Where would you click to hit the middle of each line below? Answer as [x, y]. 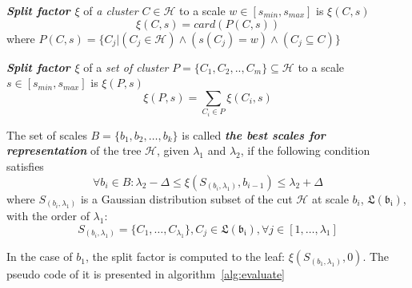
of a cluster [111, 10]
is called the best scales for [254, 134]
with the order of [48, 216]
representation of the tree [74, 150]
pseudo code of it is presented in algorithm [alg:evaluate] [146, 274]
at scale [330, 198]
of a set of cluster [126, 67]
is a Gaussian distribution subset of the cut [186, 198]
